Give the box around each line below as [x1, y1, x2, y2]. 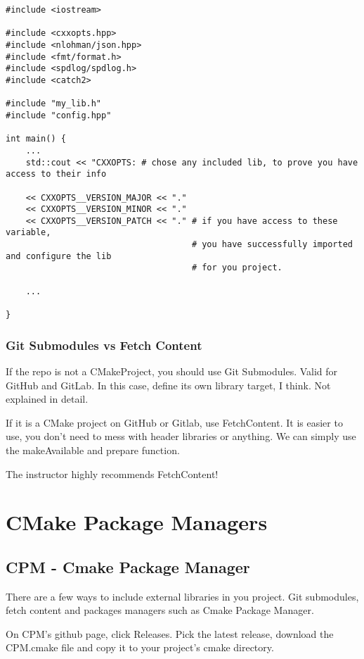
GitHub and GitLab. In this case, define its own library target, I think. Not [6, 377, 331, 392]
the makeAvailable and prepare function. [6, 442, 180, 457]
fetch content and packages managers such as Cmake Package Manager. [6, 603, 314, 617]
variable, [6, 227, 51, 238]
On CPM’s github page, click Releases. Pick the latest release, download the [6, 626, 334, 641]
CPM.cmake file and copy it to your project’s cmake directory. [6, 640, 274, 655]
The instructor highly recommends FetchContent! [6, 466, 219, 481]
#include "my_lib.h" [6, 99, 102, 109]
